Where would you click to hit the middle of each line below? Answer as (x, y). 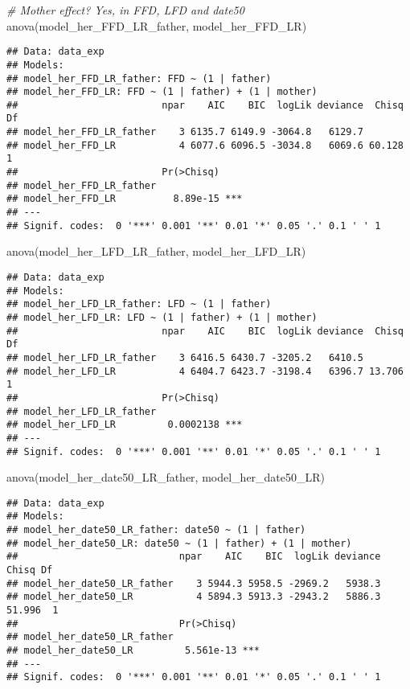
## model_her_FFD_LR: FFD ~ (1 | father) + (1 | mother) (162, 92)
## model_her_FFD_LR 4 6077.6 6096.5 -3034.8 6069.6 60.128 (205, 145)
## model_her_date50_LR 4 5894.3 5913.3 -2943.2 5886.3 (194, 597)
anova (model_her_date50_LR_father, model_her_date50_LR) (166, 477)
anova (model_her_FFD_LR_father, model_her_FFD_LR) (157, 25)
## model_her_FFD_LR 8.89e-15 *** (125, 199)
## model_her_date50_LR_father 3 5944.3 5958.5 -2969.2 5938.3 (194, 583)
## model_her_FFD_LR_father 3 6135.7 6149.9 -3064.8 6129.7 (185, 132)
